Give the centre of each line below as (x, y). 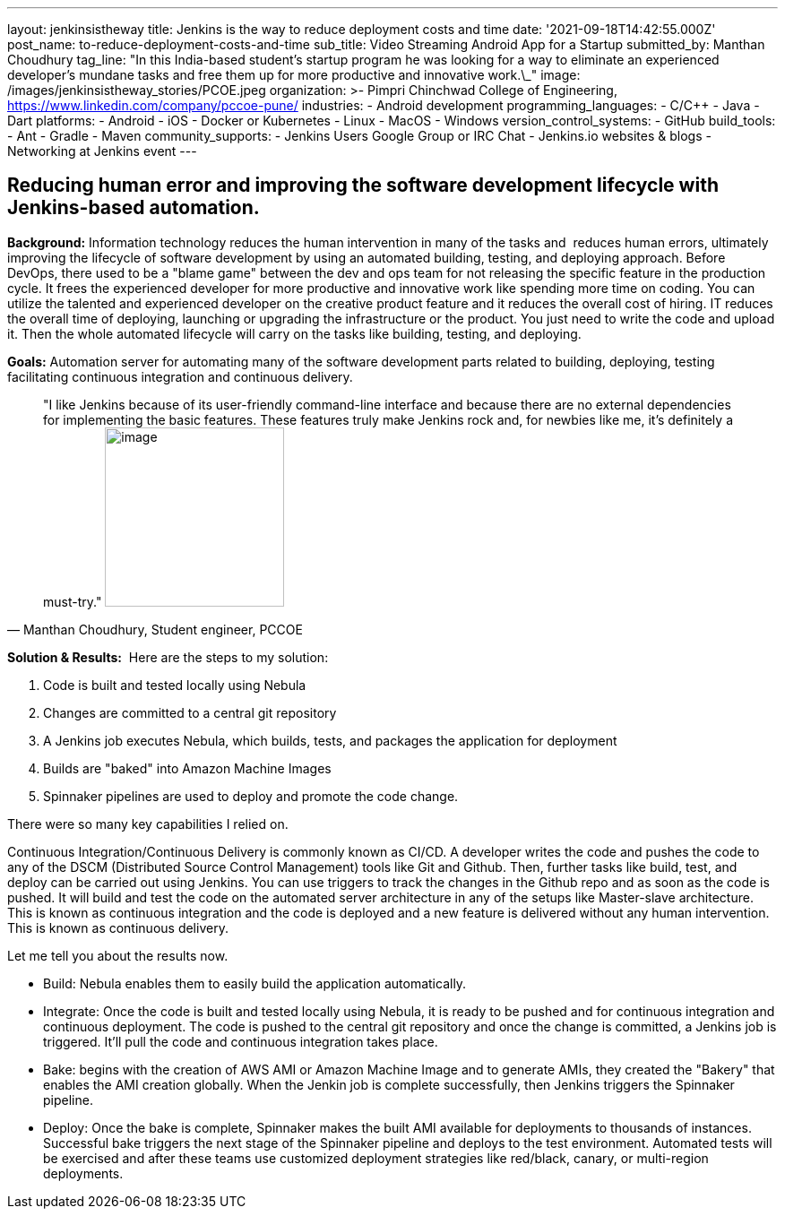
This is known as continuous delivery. (118, 927)
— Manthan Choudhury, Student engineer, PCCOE (155, 629)
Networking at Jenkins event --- (102, 151)
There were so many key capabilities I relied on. (148, 824)
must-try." (73, 601)
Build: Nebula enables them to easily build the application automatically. (255, 983)
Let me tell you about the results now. (118, 955)
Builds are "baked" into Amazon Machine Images (187, 768)
